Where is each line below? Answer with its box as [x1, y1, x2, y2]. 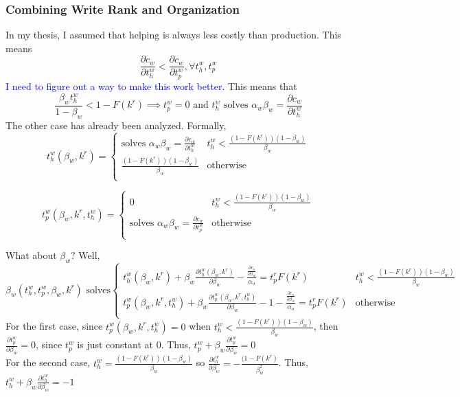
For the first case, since [5, 319, 103, 333]
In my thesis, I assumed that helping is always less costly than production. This [5, 27, 341, 42]
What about [5, 248, 57, 262]
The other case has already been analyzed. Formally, [5, 117, 227, 132]
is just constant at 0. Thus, [77, 337, 191, 352]
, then [313, 319, 338, 333]
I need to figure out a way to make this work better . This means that [5, 78, 297, 93]
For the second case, [5, 355, 91, 370]
